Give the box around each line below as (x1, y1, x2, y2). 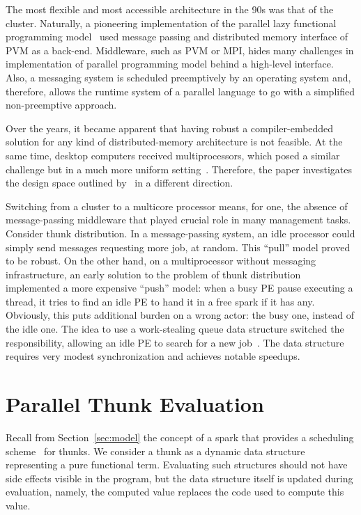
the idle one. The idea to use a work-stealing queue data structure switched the (6, 322, 344, 336)
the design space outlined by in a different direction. (6, 175, 233, 190)
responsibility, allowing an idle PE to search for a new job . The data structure (6, 335, 344, 349)
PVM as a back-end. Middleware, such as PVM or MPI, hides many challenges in (6, 42, 354, 57)
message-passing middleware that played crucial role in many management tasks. (6, 212, 351, 227)
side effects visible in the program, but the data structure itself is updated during (6, 470, 353, 485)
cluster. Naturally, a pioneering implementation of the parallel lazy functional (6, 15, 337, 30)
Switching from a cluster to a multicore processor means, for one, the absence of (6, 198, 348, 213)
